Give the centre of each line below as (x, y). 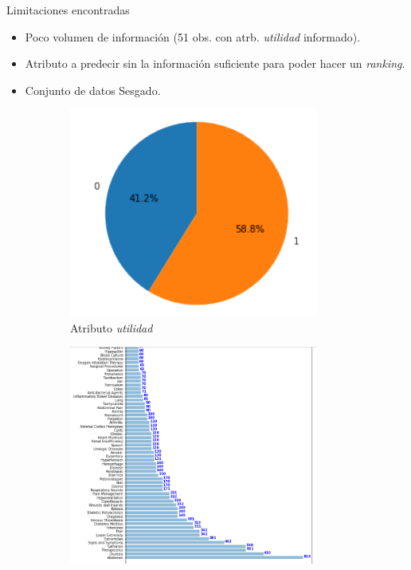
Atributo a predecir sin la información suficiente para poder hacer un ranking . (215, 63)
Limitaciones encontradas (68, 10)
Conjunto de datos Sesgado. (93, 90)
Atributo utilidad (112, 327)
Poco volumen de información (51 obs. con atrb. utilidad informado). (193, 36)
